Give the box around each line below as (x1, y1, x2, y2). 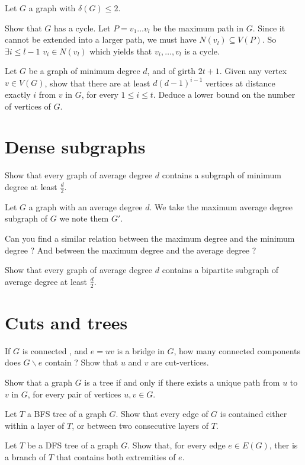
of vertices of (5, 100, 51, 112)
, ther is (269, 439, 298, 451)
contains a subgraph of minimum (162, 169, 281, 181)
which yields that (89, 44, 152, 57)
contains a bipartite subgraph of (162, 264, 278, 276)
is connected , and (22, 344, 88, 357)
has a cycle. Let (53, 21, 111, 34)
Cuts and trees (5, 310, 128, 334)
